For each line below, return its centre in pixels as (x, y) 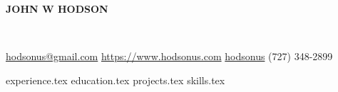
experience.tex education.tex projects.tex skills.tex (116, 80)
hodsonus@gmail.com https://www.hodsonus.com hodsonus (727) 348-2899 (169, 56)
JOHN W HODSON (57, 8)
